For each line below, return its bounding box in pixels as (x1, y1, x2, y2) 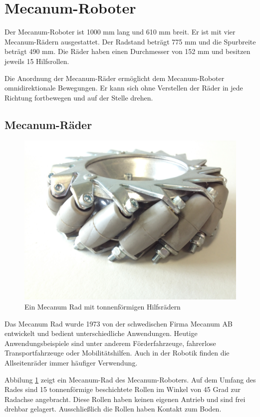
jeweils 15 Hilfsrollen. (4, 55, 69, 66)
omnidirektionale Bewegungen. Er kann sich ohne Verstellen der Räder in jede (4, 82, 243, 93)
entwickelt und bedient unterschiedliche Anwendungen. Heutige (4, 328, 198, 338)
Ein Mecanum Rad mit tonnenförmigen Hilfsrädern (24, 301, 181, 312)
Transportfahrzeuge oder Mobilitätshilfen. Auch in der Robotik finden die (4, 347, 230, 358)
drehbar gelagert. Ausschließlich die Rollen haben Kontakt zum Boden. (4, 403, 222, 414)
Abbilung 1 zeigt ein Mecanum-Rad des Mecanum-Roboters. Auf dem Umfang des (4, 374, 256, 384)
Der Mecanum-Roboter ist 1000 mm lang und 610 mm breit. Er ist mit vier (4, 26, 236, 37)
